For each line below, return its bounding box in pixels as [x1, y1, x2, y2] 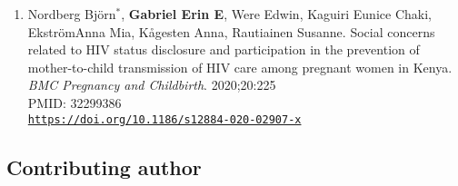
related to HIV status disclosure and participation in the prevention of [27, 40, 420, 59]
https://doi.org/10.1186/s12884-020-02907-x [27, 113, 302, 126]
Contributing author [6, 152, 202, 181]
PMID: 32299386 [27, 93, 122, 112]
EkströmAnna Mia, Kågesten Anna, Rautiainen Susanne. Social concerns [27, 22, 435, 41]
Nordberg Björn [27, 5, 116, 23]
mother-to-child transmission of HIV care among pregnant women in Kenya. [27, 57, 453, 76]
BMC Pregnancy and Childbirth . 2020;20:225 [27, 75, 276, 94]
